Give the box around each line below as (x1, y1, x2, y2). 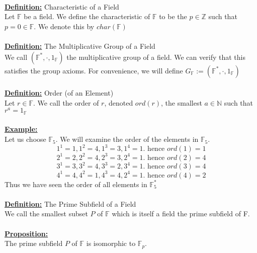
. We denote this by (34, 21, 95, 31)
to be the (159, 11, 187, 22)
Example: (5, 124, 38, 134)
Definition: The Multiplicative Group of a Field (5, 40, 155, 51)
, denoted (104, 97, 133, 108)
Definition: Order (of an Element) (5, 88, 114, 98)
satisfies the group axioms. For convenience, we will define (5, 65, 183, 75)
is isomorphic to (86, 238, 136, 248)
